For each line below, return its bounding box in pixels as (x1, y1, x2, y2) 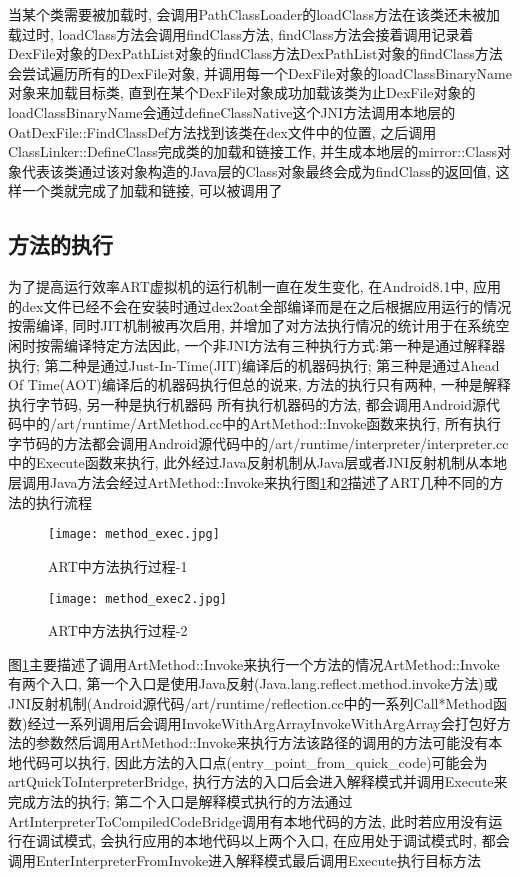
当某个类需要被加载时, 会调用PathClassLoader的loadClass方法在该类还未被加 (8, 4, 500, 24)
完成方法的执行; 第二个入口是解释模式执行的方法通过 (8, 790, 353, 811)
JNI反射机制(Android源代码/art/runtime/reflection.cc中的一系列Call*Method (8, 692, 493, 713)
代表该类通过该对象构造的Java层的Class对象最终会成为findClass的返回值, (21, 160, 491, 181)
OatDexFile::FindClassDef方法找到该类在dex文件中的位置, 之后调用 (8, 121, 437, 142)
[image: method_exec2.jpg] (48, 591, 227, 606)
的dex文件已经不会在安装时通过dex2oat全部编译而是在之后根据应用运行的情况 (8, 295, 512, 316)
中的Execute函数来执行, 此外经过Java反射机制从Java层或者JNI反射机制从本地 (8, 452, 507, 473)
